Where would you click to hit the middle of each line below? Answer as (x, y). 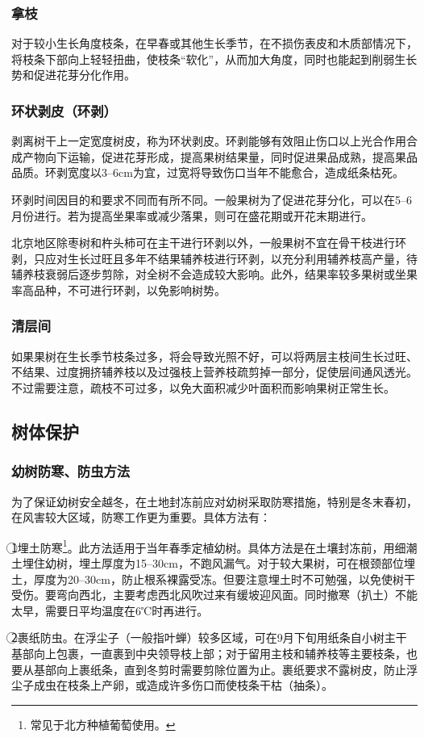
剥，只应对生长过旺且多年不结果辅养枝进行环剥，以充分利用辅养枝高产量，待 (214, 258)
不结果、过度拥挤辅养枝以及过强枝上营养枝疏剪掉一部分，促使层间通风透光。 (214, 372)
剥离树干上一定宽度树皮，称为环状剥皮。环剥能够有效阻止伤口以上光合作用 (209, 141)
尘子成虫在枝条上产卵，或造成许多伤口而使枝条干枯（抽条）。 (172, 685)
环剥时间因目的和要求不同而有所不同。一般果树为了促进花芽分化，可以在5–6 (212, 199)
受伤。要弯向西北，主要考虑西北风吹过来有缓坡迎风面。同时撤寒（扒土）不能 (214, 595)
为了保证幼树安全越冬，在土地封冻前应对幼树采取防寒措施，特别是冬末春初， (214, 501)
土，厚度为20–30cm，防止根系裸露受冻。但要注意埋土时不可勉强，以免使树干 (213, 579)
